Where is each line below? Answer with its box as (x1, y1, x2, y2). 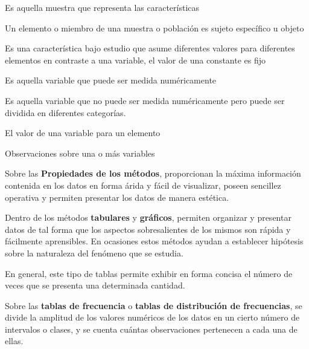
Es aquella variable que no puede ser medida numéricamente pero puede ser (5, 94, 285, 106)
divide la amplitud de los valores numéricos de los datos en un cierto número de (5, 311, 300, 324)
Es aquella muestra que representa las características (5, 1, 200, 13)
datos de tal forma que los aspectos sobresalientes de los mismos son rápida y (5, 223, 291, 235)
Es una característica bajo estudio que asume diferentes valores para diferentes (5, 42, 295, 54)
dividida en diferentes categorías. (5, 106, 126, 119)
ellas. (5, 334, 24, 347)
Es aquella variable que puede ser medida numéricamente (5, 74, 217, 86)
